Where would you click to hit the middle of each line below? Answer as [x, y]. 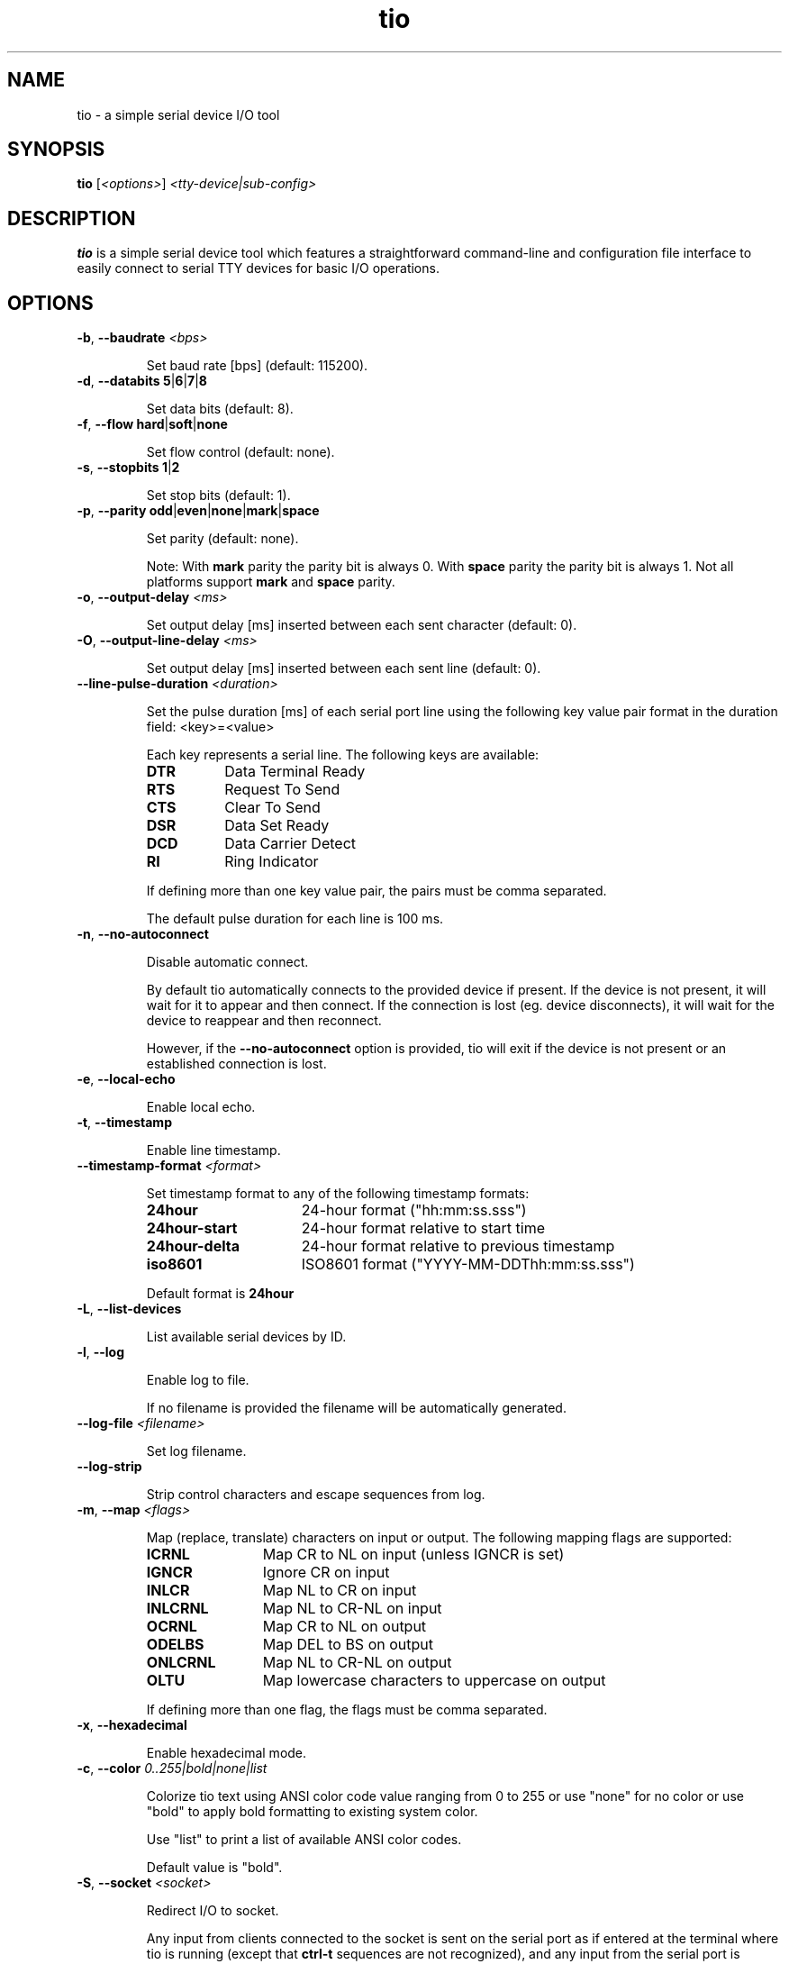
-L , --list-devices [129, 1309]
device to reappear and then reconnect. [264, 1021]
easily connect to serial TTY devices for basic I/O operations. [258, 268]
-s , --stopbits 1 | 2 [128, 468]
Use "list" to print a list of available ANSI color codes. [304, 1840]
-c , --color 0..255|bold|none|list [172, 1769]
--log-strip [109, 1467]
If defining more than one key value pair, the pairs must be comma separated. [376, 891]
